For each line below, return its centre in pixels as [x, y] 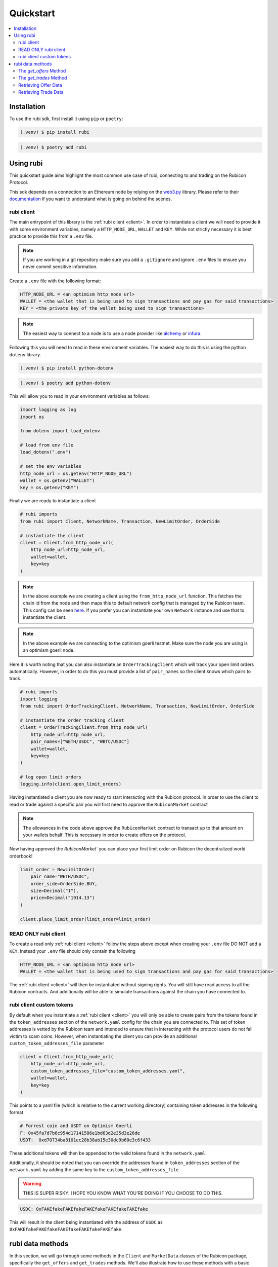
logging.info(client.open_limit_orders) [71, 784]
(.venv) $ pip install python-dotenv [67, 368]
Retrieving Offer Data [40, 85]
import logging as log [48, 410]
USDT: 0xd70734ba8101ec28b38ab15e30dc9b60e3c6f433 [85, 1140]
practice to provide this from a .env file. [51, 236]
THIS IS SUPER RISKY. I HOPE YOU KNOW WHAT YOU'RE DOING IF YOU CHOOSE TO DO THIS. [123, 1193]
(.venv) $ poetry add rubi [53, 147]
